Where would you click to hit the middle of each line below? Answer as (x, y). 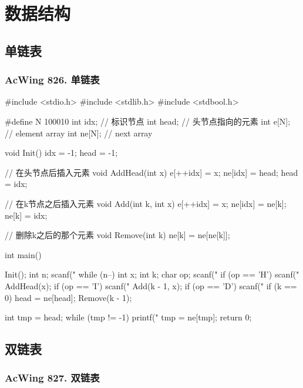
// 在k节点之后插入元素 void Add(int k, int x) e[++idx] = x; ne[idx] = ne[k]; (146, 203)
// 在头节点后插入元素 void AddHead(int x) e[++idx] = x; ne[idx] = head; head (151, 172)
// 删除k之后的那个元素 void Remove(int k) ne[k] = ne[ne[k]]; (117, 235)
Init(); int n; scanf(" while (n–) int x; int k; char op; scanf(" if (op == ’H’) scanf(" (152, 274)
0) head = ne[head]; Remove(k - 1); (68, 297)
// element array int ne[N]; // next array (79, 133)
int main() (23, 254)
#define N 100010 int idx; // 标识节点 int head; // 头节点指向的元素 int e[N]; (148, 121)
